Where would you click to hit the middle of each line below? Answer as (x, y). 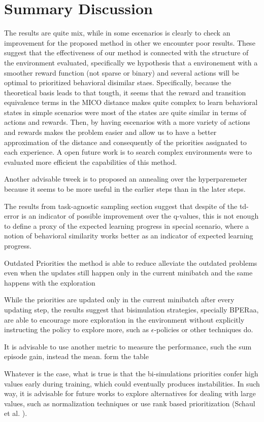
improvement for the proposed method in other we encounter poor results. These (130, 42)
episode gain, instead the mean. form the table (76, 356)
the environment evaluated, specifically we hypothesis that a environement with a (131, 62)
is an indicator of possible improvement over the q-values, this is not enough (140, 216)
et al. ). (16, 413)
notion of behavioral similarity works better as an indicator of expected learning (129, 236)
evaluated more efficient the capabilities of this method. (91, 162)
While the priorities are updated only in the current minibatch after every (119, 300)
